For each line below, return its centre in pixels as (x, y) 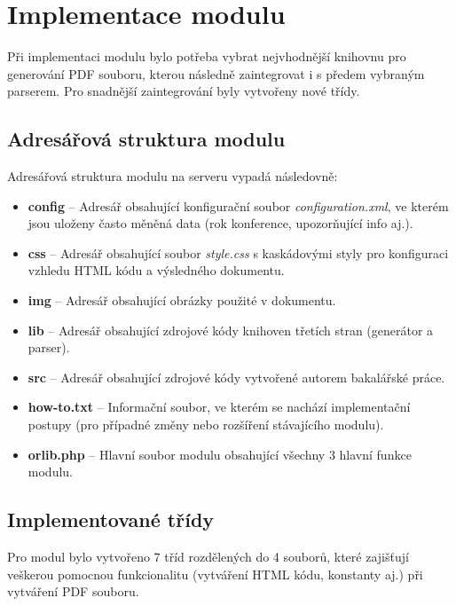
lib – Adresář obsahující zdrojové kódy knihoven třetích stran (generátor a (231, 330)
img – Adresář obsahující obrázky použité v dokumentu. (182, 300)
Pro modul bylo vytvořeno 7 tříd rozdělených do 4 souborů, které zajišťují (208, 557)
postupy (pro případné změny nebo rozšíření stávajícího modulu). (206, 425)
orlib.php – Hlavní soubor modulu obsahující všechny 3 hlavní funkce (220, 454)
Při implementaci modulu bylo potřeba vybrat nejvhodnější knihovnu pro (207, 56)
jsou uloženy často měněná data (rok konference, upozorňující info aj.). (220, 223)
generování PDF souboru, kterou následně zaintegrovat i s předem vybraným (216, 73)
